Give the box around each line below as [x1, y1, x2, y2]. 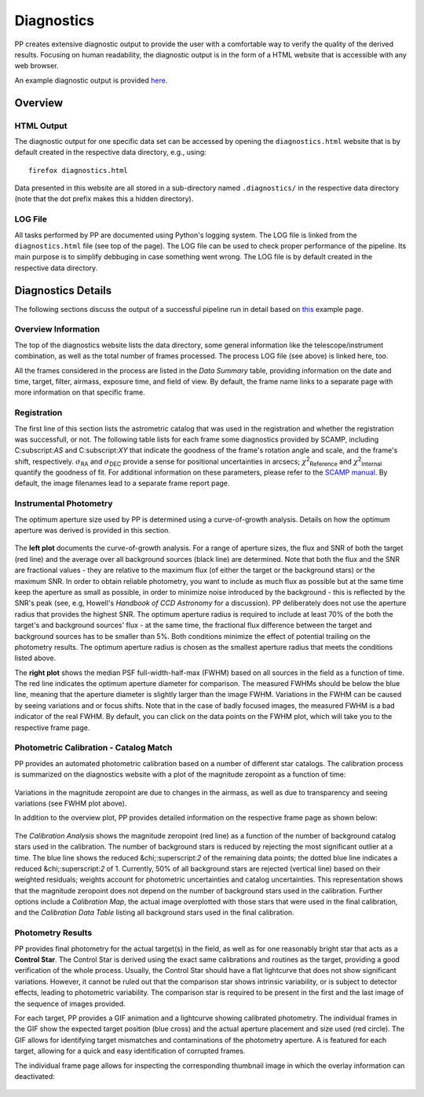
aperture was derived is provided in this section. [14, 525, 170, 534]
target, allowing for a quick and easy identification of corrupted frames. [14, 1046, 246, 1056]
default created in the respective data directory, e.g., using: [14, 148, 207, 157]
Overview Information [14, 324, 101, 335]
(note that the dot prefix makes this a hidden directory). [14, 194, 194, 204]
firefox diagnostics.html [28, 166, 129, 174]
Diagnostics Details [14, 284, 112, 297]
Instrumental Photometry [14, 498, 113, 509]
